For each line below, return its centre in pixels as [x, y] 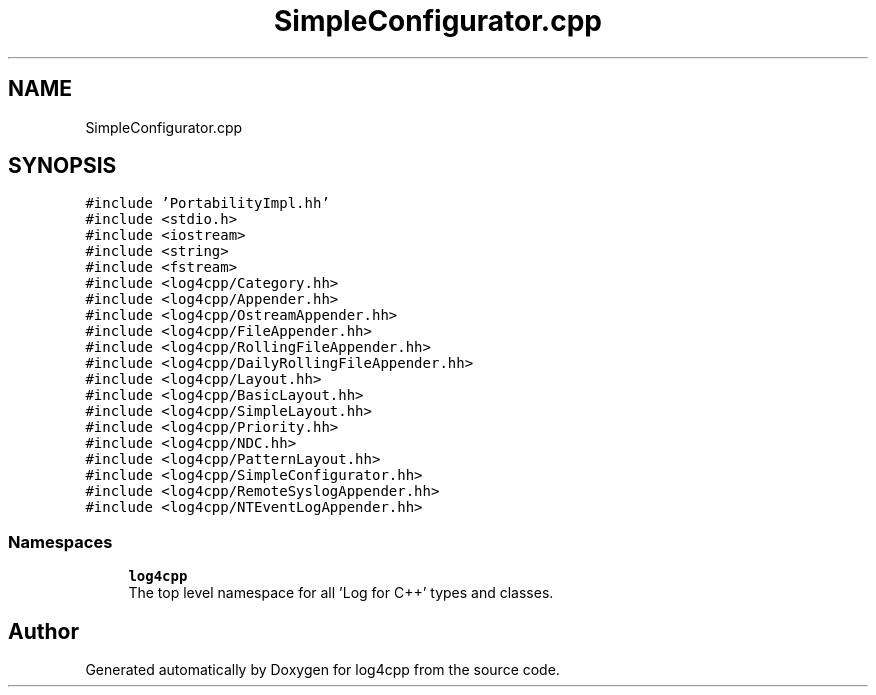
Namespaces [60, 541]
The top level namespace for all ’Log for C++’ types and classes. [341, 593]
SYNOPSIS [62, 166]
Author [43, 631]
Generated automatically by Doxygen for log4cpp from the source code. [322, 670]
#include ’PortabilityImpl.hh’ [207, 203]
